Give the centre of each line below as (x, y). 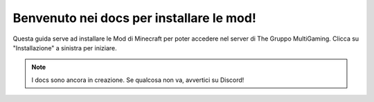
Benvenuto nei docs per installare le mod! (134, 18)
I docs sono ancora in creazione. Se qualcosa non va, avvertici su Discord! (138, 80)
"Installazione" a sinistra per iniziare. (65, 48)
